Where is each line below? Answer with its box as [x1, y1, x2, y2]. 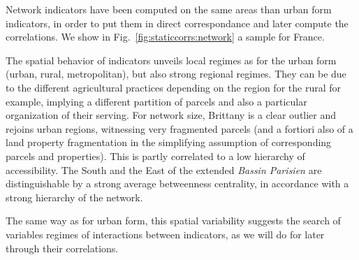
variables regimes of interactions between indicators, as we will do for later [6, 226, 325, 241]
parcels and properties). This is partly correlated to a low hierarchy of [6, 148, 305, 163]
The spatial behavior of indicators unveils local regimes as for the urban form [6, 52, 337, 67]
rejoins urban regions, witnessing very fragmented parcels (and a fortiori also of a [6, 121, 353, 136]
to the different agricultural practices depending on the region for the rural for [6, 80, 341, 94]
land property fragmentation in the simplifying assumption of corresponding [6, 135, 332, 150]
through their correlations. [6, 240, 119, 255]
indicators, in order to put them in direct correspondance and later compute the [6, 15, 349, 30]
